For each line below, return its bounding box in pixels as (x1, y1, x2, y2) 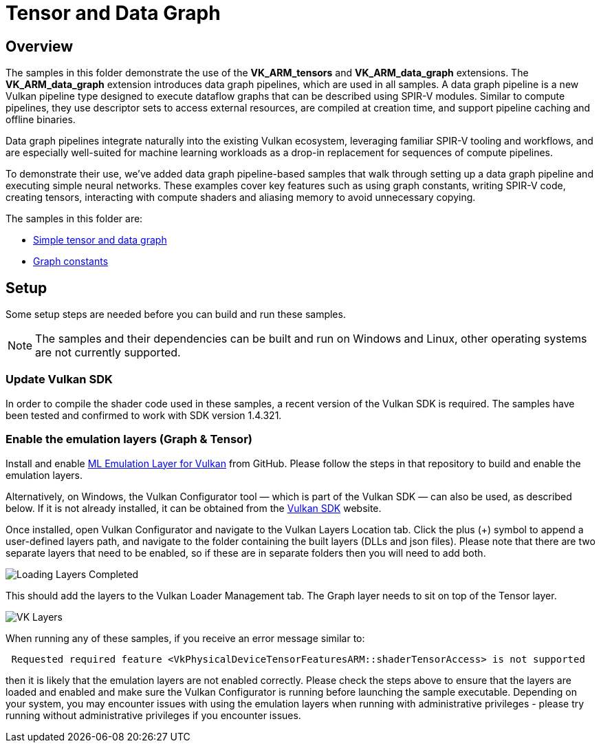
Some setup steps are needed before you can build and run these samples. (6, 308, 346, 321)
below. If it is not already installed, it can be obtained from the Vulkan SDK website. (6, 502, 382, 514)
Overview (6, 37, 74, 55)
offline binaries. (6, 114, 76, 126)
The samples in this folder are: (6, 213, 143, 225)
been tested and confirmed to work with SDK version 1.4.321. (6, 409, 282, 421)
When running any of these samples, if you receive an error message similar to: (6, 632, 365, 644)
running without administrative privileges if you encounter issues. (6, 709, 301, 721)
